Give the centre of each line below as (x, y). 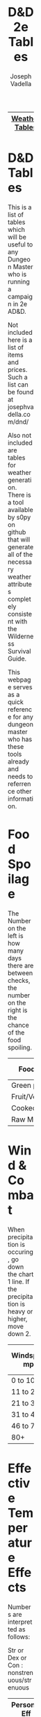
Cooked (24, 1108)
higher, (18, 1318)
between (20, 973)
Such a (18, 377)
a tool (16, 502)
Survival (19, 651)
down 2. (19, 1333)
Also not (20, 435)
